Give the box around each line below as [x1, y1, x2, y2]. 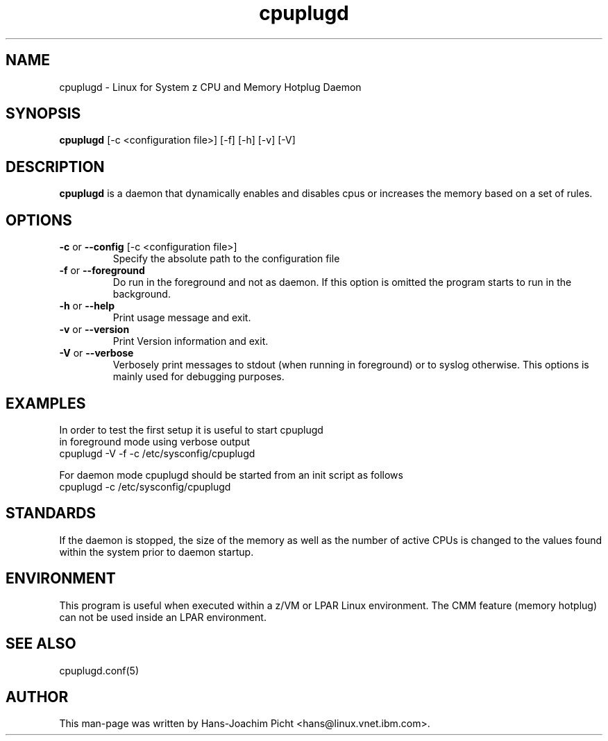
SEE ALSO [6, 635, 76, 653]
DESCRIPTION [6, 157, 105, 176]
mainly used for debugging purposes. [112, 370, 285, 383]
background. [112, 288, 171, 300]
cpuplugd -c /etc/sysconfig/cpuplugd [59, 480, 231, 493]
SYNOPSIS [6, 105, 81, 123]
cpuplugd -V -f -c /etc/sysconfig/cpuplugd [59, 447, 255, 459]
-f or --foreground [59, 264, 145, 277]
